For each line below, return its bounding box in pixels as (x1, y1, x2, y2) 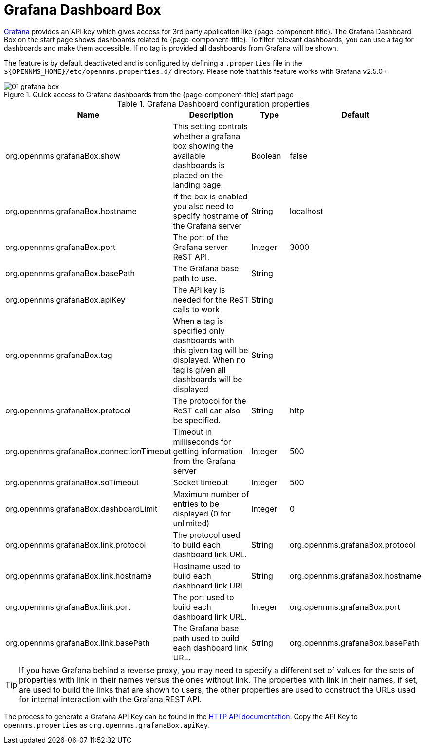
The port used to (173, 592, 234, 602)
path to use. (173, 273, 217, 283)
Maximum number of (173, 489, 249, 499)
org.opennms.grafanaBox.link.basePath (5, 638, 150, 648)
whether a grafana (173, 131, 240, 141)
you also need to (173, 201, 234, 211)
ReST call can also (173, 405, 240, 415)
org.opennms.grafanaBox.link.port (5, 602, 130, 612)
